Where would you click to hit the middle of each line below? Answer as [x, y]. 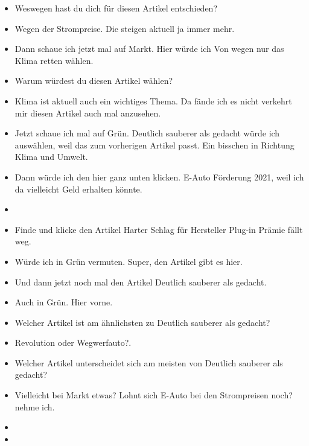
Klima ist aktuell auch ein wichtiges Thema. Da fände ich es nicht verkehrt [153, 100]
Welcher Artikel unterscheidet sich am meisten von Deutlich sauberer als [149, 362]
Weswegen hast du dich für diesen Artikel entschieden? [116, 8]
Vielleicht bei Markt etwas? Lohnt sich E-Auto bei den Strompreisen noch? [154, 395]
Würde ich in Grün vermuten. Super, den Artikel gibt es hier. [129, 261]
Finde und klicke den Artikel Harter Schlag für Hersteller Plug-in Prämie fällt [159, 229]
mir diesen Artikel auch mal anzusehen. [88, 113]
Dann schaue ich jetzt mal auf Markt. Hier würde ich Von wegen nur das [149, 49]
